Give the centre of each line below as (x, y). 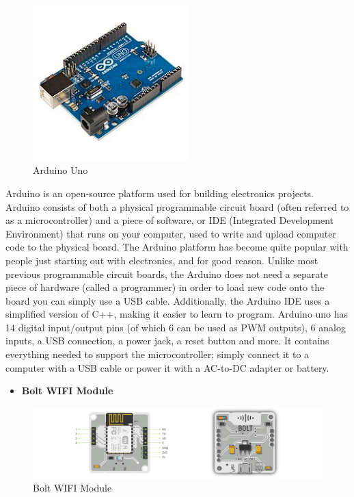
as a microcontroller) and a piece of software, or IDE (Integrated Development (170, 220)
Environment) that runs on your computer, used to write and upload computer (171, 233)
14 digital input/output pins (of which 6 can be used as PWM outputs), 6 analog (176, 327)
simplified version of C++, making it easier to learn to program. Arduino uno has (177, 314)
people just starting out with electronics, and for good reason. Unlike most (162, 260)
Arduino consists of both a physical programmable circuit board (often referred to (177, 206)
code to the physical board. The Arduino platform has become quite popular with (177, 247)
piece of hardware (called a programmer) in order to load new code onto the (165, 287)
